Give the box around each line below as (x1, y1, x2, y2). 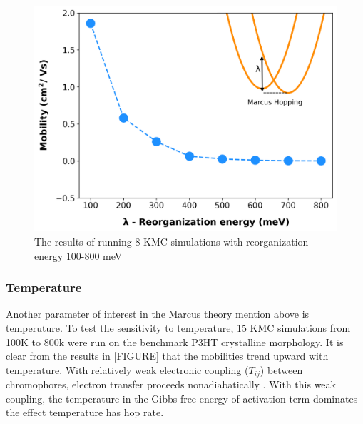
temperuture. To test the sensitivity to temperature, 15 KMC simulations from (6, 320, 351, 335)
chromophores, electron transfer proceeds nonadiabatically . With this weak (6, 377, 336, 392)
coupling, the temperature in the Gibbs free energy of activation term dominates (6, 390, 358, 405)
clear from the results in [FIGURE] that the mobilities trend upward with (6, 348, 329, 363)
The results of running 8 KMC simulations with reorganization (34, 233, 309, 248)
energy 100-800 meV (34, 248, 123, 263)
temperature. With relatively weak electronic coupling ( (6, 362, 249, 377)
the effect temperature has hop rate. (6, 405, 164, 420)
